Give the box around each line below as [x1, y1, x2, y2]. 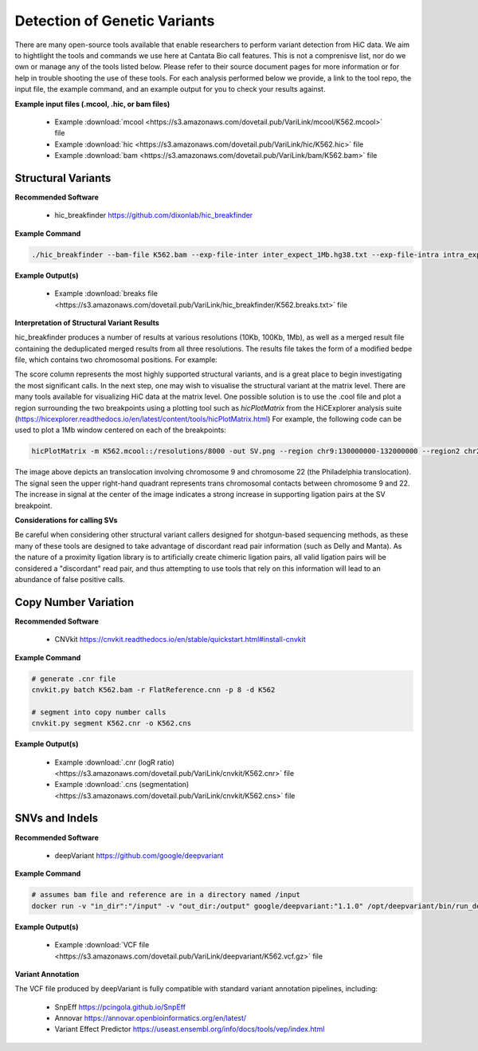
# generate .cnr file [31, 674, 116, 683]
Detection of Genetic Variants [14, 12, 215, 30]
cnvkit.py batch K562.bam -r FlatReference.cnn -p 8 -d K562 [31, 685, 276, 694]
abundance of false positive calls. [14, 574, 125, 584]
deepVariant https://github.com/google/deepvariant [54, 850, 224, 860]
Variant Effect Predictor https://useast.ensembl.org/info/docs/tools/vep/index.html [54, 1025, 325, 1034]
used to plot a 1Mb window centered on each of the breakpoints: [14, 425, 227, 435]
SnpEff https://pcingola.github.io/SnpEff [54, 1002, 186, 1012]
